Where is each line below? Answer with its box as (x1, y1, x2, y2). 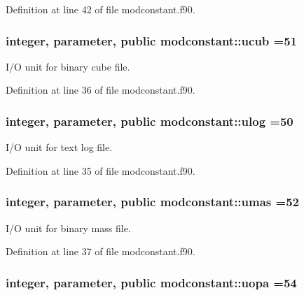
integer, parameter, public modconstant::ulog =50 (6, 112, 293, 129)
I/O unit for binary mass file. (6, 220, 131, 235)
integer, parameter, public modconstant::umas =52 (6, 193, 299, 210)
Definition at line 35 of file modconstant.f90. (6, 163, 195, 178)
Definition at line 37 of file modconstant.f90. (6, 244, 195, 259)
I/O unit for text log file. (6, 140, 113, 154)
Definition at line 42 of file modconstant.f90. (6, 2, 195, 16)
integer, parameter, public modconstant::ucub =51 (6, 31, 298, 49)
